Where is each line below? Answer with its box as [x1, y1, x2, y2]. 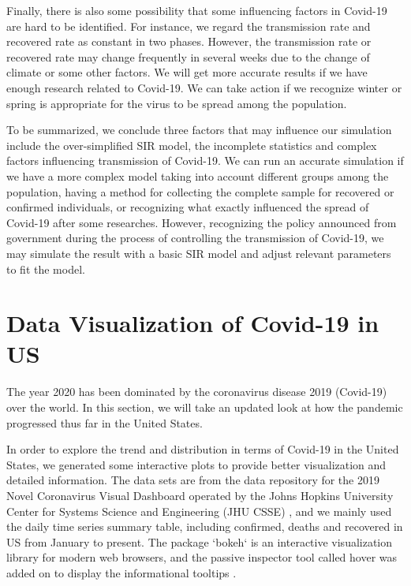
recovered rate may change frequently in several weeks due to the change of [6, 48, 370, 65]
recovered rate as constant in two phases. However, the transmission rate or [6, 33, 372, 50]
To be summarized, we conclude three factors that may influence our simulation [6, 121, 392, 138]
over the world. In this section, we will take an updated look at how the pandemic [6, 399, 403, 415]
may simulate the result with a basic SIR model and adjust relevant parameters [6, 244, 391, 261]
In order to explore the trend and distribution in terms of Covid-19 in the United [6, 441, 399, 457]
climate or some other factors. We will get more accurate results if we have [6, 64, 368, 80]
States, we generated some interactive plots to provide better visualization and [6, 456, 387, 472]
